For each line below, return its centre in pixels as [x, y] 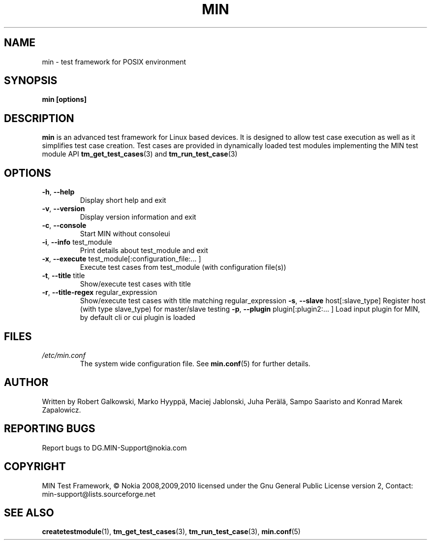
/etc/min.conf [64, 355]
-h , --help [58, 192]
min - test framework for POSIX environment [114, 62]
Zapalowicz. [62, 410]
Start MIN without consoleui [125, 234]
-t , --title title [63, 276]
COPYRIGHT [35, 467]
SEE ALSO [29, 512]
